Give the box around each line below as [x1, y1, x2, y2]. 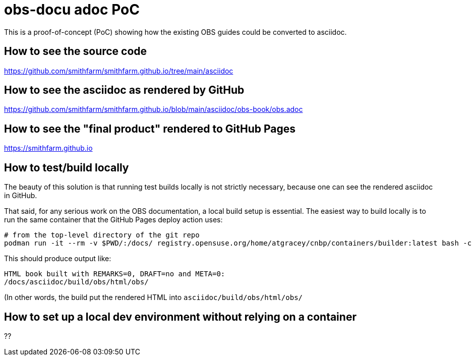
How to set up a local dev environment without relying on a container [4, 310, 357, 323]
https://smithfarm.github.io [4, 144, 93, 153]
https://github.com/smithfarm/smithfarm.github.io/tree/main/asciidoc [4, 66, 233, 75]
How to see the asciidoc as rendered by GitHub [4, 84, 245, 97]
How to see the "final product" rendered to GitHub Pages [4, 122, 296, 135]
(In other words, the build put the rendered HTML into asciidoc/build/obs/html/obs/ [4, 293, 303, 302]
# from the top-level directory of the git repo [4, 231, 200, 239]
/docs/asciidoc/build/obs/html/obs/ [4, 278, 149, 286]
